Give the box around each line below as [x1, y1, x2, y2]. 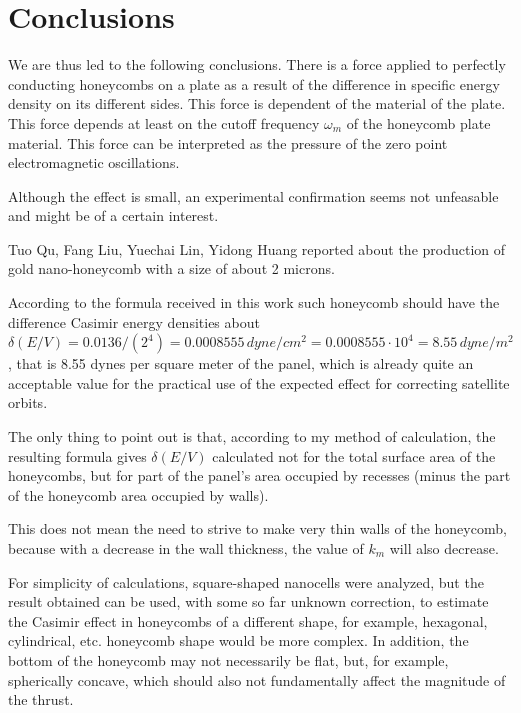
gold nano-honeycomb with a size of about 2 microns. [8, 258, 335, 279]
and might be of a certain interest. [8, 205, 219, 226]
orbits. [8, 392, 48, 413]
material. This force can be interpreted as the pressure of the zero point [8, 132, 448, 153]
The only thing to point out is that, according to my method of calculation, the [8, 426, 496, 447]
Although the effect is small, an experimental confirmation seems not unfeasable [8, 185, 499, 206]
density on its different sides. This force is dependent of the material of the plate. [8, 93, 506, 114]
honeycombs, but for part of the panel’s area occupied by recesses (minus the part [8, 465, 511, 486]
